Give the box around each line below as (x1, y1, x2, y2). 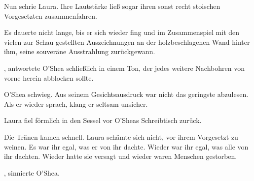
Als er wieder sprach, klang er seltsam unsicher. (4, 98, 148, 109)
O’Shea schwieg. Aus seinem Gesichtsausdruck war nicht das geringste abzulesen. (4, 89, 249, 99)
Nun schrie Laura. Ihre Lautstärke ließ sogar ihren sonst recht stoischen (4, 1, 220, 11)
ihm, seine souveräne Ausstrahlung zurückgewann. (4, 46, 155, 57)
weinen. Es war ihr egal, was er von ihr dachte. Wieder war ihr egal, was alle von (4, 141, 249, 151)
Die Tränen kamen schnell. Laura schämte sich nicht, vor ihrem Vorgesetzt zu (4, 131, 238, 142)
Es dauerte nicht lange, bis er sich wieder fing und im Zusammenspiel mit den (4, 27, 240, 37)
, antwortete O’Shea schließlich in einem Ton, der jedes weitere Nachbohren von (4, 62, 245, 73)
